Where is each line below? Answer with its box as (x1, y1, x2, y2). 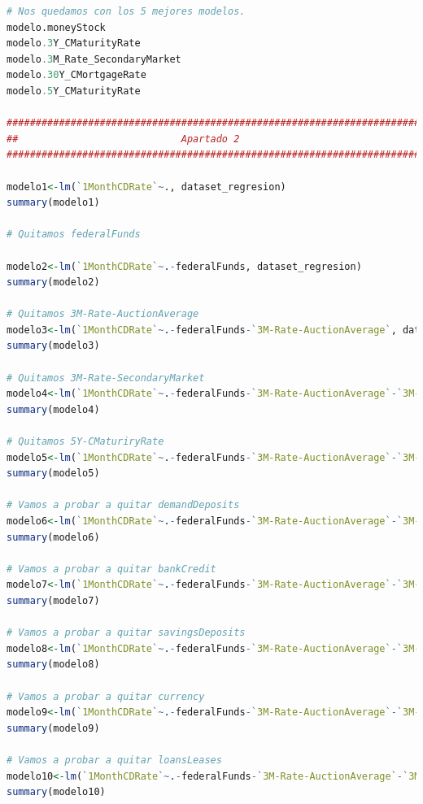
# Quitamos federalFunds (7, 228, 141, 241)
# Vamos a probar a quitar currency (7, 690, 205, 702)
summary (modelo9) (7, 722, 100, 734)
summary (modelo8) (7, 658, 100, 671)
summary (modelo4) (7, 403, 100, 415)
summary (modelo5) (7, 467, 100, 480)
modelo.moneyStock (7, 21, 106, 33)
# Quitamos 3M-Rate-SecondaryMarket (7, 372, 205, 384)
